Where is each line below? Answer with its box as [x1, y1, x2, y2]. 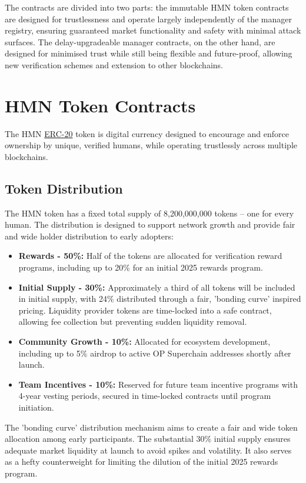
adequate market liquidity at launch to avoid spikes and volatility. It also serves [5, 444, 292, 456]
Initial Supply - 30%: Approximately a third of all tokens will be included [18, 281, 295, 293]
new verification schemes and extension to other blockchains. [5, 58, 223, 71]
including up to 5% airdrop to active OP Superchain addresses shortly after [18, 347, 291, 359]
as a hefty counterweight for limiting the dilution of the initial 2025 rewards [5, 455, 278, 468]
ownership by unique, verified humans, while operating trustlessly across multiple [5, 139, 297, 151]
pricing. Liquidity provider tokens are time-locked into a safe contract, [18, 304, 272, 316]
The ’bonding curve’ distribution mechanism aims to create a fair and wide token [5, 421, 298, 433]
